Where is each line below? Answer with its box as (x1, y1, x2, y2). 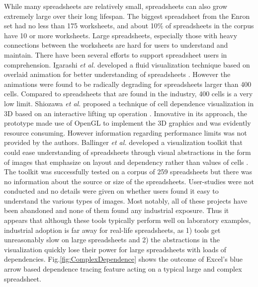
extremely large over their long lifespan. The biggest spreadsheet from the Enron (4, 10, 250, 21)
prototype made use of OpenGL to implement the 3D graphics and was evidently (4, 118, 251, 128)
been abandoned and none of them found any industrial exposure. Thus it (4, 205, 229, 215)
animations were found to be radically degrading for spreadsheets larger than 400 (4, 78, 252, 89)
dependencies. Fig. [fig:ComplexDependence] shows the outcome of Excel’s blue (4, 254, 243, 264)
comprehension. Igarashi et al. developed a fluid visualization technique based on (4, 59, 250, 70)
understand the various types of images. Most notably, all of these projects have (4, 195, 248, 206)
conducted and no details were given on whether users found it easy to (4, 186, 219, 196)
